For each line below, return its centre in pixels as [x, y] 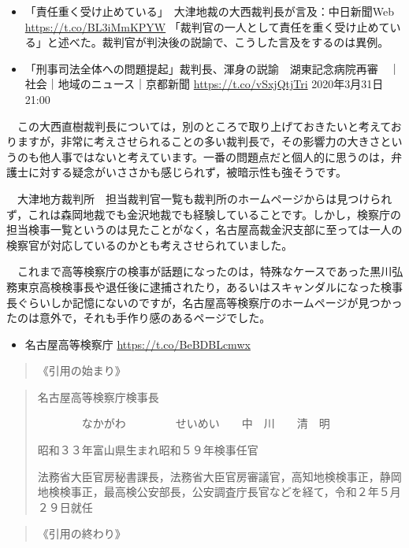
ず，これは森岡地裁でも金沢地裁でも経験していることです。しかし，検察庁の [204, 214]
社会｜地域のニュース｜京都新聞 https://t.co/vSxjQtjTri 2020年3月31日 [204, 84]
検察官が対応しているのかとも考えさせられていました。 [150, 244]
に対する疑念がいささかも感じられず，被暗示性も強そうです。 [187, 172]
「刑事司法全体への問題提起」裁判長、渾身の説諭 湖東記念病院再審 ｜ [212, 68]
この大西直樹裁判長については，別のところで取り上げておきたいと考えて [204, 126]
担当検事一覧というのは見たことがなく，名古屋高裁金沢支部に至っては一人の [204, 230]
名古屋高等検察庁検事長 [98, 396]
